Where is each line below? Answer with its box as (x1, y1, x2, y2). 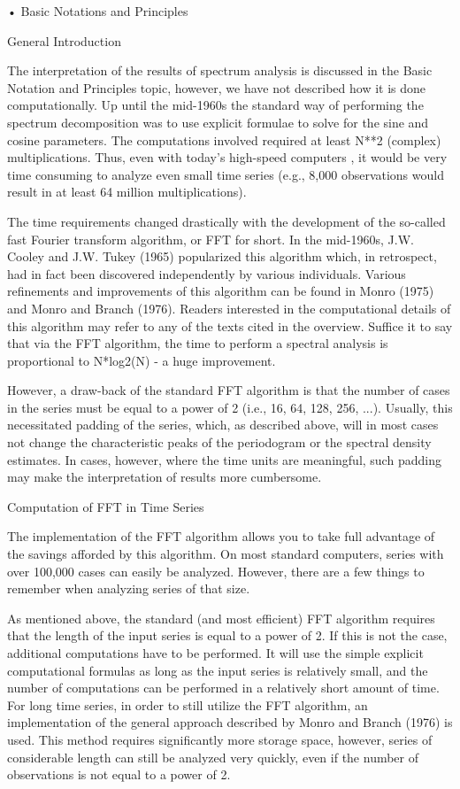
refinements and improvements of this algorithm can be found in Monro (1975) (7, 282, 434, 300)
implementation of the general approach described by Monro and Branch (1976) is (7, 713, 453, 731)
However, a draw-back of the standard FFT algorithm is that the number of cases (7, 381, 450, 399)
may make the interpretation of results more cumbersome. (7, 468, 322, 486)
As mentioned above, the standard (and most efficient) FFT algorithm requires (7, 608, 435, 627)
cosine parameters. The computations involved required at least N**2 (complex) (7, 130, 441, 149)
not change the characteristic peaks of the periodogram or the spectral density (7, 433, 432, 452)
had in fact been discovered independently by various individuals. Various (7, 264, 406, 282)
